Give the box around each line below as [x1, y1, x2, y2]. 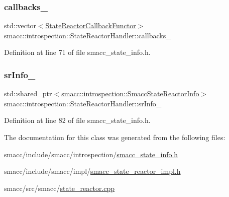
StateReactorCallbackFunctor [45, 20, 136, 31]
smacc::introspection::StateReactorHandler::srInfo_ [4, 98, 162, 108]
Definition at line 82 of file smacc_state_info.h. [4, 115, 151, 125]
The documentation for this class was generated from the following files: [4, 132, 225, 142]
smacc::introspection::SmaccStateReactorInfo [61, 88, 199, 99]
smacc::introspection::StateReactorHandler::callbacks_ [4, 30, 171, 40]
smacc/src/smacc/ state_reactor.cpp [4, 182, 115, 193]
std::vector [4, 20, 36, 31]
